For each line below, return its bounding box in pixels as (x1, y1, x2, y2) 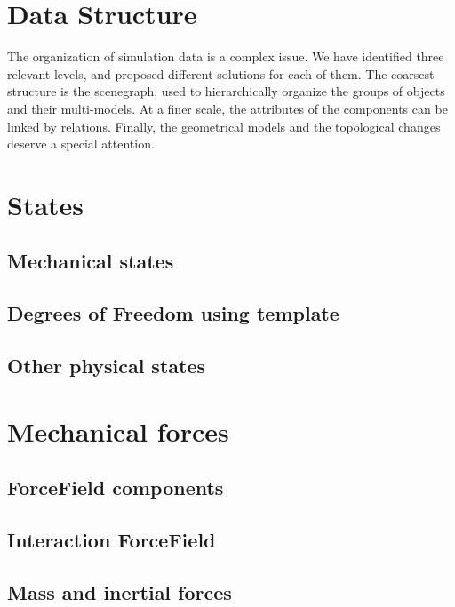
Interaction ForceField (7, 525, 216, 553)
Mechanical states (7, 247, 174, 275)
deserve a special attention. (7, 134, 155, 153)
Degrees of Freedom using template (7, 300, 339, 327)
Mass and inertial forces (7, 578, 232, 605)
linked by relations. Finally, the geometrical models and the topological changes (7, 116, 441, 135)
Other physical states (7, 352, 206, 379)
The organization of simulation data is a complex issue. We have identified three (7, 47, 444, 66)
